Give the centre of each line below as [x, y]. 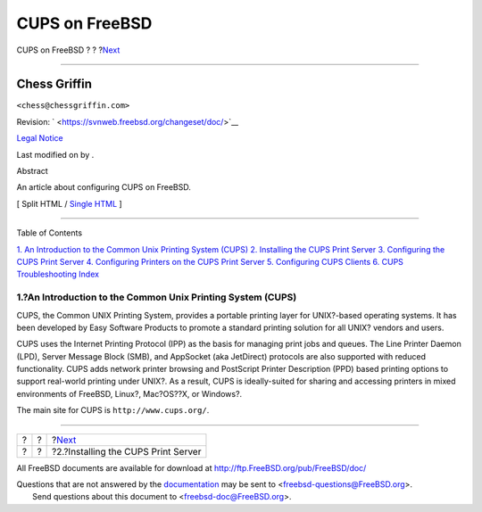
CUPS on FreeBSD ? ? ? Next [68, 50]
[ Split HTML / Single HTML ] [69, 203]
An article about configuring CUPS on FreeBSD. [104, 187]
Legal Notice [40, 138]
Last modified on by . [55, 154]
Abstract [32, 171]
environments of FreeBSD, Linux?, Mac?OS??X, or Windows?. [129, 393]
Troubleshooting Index [58, 274]
